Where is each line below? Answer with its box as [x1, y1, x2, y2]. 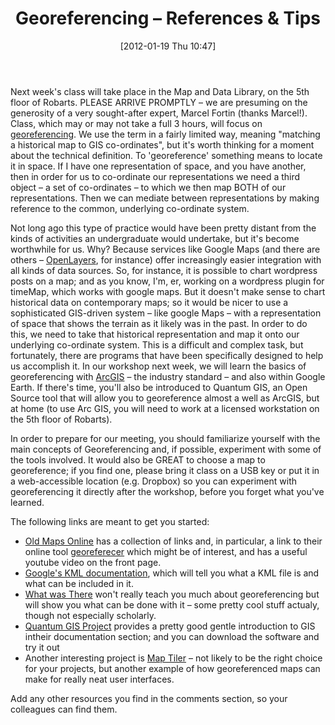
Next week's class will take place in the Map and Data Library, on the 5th [10, 85, 310, 97]
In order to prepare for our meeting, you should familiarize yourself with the [10, 432, 321, 444]
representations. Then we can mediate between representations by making [10, 192, 320, 204]
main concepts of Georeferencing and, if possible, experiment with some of [10, 443, 322, 455]
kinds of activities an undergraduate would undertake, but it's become [10, 232, 300, 244]
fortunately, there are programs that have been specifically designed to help [10, 349, 324, 361]
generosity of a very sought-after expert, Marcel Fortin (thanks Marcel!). [10, 107, 308, 119]
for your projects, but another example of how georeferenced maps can [24, 662, 321, 674]
